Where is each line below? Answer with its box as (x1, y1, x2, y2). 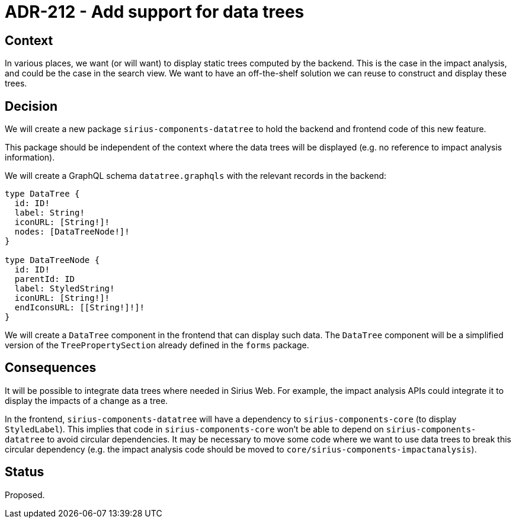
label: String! (14, 208, 85, 218)
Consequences (5, 360, 97, 376)
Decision (5, 98, 58, 114)
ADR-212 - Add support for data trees (5, 2, 305, 22)
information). (5, 152, 55, 163)
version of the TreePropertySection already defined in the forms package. (5, 340, 309, 351)
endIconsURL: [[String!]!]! (14, 303, 145, 313)
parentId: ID (14, 274, 75, 284)
